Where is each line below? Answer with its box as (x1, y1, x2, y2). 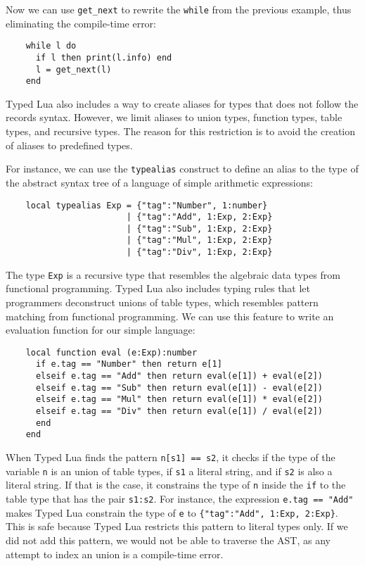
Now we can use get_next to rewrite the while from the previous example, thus (6, 2, 352, 16)
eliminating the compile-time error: (6, 15, 157, 30)
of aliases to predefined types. (6, 137, 133, 152)
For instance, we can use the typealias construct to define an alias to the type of (6, 161, 359, 176)
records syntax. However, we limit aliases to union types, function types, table (6, 110, 342, 125)
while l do (25, 41, 77, 51)
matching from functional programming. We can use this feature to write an (6, 308, 334, 323)
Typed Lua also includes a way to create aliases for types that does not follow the (6, 96, 359, 111)
